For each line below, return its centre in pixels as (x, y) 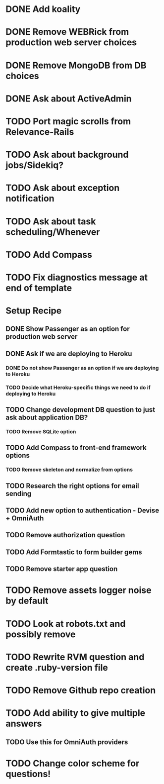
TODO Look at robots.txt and (66, 624)
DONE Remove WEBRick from (67, 32)
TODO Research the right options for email (72, 486)
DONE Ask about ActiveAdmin (69, 98)
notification (30, 199)
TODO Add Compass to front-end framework (76, 448)
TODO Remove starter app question (62, 569)
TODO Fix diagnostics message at (77, 277)
